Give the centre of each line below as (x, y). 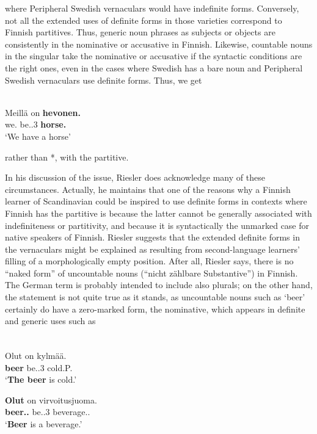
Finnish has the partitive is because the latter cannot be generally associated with (158, 213)
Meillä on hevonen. (43, 112)
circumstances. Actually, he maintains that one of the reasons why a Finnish (148, 189)
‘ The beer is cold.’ (41, 379)
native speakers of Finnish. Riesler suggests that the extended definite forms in (152, 237)
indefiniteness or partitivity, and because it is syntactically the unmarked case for (157, 225)
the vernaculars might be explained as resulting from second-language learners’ (152, 249)
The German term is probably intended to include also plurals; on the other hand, (159, 285)
